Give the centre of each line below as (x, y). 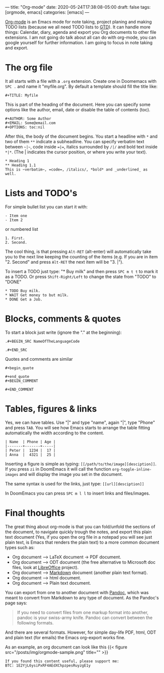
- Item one (16, 216)
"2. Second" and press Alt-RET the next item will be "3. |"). (64, 262)
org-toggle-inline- (132, 469)
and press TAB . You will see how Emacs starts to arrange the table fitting (78, 427)
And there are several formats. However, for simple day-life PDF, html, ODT (81, 632)
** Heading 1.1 (21, 165)
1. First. (15, 238)
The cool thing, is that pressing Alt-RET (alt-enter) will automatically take (78, 251)
